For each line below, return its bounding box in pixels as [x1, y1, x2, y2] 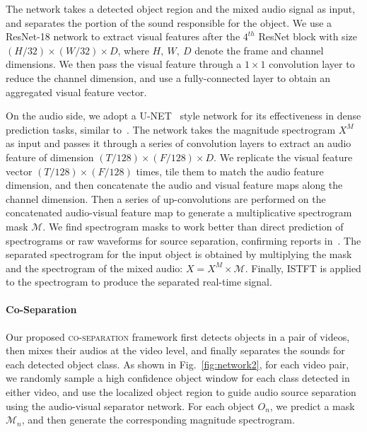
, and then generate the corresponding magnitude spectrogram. [21, 412, 295, 427]
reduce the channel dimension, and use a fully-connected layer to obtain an [6, 70, 331, 85]
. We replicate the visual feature [214, 149, 353, 164]
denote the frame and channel [194, 42, 324, 57]
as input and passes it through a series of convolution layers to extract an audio [6, 136, 351, 151]
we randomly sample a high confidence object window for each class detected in [6, 370, 350, 385]
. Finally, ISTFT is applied [245, 260, 361, 275]
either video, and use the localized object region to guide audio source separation [6, 385, 356, 399]
